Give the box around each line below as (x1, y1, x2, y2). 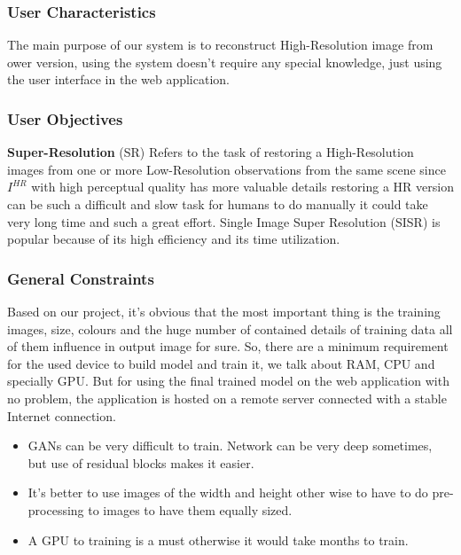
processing (27, 500, 84, 519)
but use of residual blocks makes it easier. (27, 453, 254, 472)
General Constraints (7, 267, 154, 289)
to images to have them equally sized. (88, 500, 293, 519)
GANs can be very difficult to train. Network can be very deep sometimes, (27, 436, 433, 455)
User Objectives (7, 107, 123, 129)
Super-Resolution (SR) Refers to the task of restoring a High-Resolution (7, 143, 414, 161)
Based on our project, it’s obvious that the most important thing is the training (7, 302, 441, 320)
